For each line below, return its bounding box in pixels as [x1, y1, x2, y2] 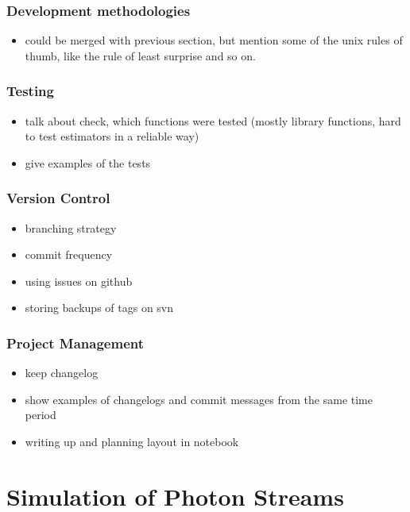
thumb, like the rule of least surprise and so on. [25, 47, 256, 64]
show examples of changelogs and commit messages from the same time [25, 391, 373, 407]
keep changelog [25, 364, 99, 381]
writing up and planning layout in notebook [25, 433, 239, 449]
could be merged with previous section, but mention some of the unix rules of [25, 32, 403, 48]
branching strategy [25, 219, 117, 236]
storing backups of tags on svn [25, 299, 174, 316]
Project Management [6, 333, 145, 352]
